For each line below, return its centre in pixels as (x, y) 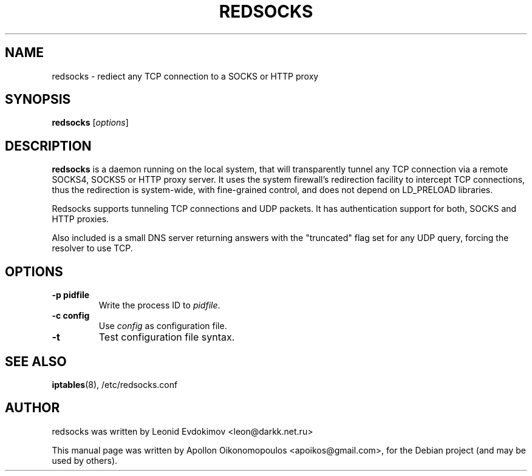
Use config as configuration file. (163, 326)
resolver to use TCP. (92, 248)
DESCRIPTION (48, 146)
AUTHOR (32, 408)
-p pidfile (71, 295)
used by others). (85, 460)
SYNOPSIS (38, 100)
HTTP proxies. (80, 219)
